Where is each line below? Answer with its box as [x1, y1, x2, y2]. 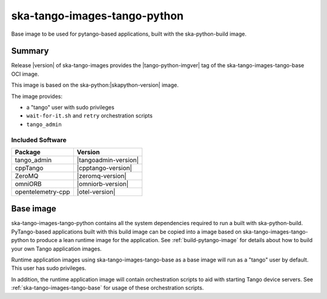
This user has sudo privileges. [11, 264, 87, 272]
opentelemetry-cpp [15, 188, 70, 196]
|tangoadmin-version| [76, 156, 139, 164]
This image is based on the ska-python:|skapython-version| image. [11, 82, 179, 89]
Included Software [11, 136, 67, 144]
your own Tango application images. [11, 245, 102, 252]
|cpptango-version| [76, 163, 133, 172]
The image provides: [11, 93, 63, 100]
